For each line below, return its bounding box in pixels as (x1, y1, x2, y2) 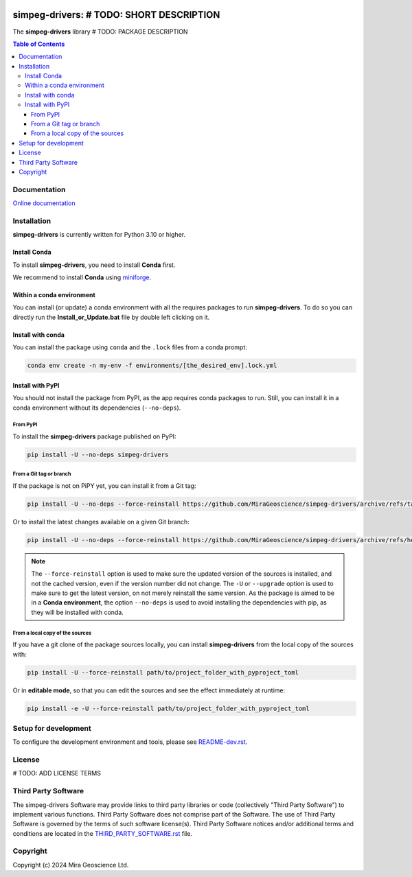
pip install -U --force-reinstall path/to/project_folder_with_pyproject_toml (27, 668, 299, 676)
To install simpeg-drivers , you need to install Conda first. (12, 261, 176, 269)
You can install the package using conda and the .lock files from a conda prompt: (12, 343, 247, 351)
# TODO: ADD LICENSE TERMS (12, 769, 102, 777)
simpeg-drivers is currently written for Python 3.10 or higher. (12, 231, 185, 239)
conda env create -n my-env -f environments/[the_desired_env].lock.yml (27, 362, 277, 370)
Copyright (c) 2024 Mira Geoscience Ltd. (12, 861, 129, 869)
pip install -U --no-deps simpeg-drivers (27, 450, 169, 458)
